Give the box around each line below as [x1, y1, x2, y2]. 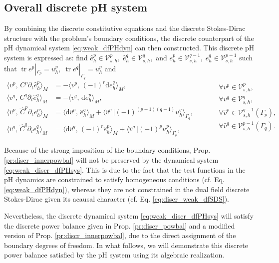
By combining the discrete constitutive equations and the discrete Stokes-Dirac [4, 23, 246, 33]
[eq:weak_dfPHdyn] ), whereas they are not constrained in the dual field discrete [4, 184, 250, 194]
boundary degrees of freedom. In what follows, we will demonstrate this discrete [4, 240, 249, 250]
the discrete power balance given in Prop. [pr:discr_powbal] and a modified [4, 220, 235, 231]
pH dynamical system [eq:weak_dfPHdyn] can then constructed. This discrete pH [4, 42, 255, 53]
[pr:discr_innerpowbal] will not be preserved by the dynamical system [4, 155, 219, 165]
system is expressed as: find [4, 52, 88, 62]
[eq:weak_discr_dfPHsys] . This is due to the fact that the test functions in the [4, 164, 246, 175]
